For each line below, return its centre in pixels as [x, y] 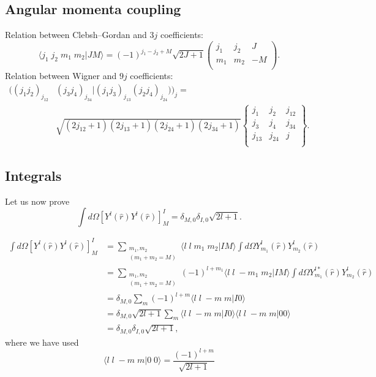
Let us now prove [37, 201]
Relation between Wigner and [61, 76]
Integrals [33, 176]
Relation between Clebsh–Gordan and [76, 35]
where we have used [42, 342]
